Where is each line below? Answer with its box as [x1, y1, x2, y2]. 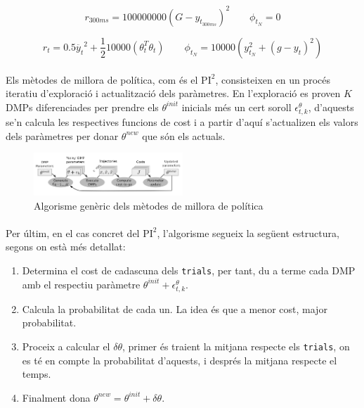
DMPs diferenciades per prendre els [6, 99, 159, 114]
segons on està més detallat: [6, 239, 126, 254]
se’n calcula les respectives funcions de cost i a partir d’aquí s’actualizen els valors [6, 114, 358, 129]
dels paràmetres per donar [6, 128, 119, 143]
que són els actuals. [142, 128, 226, 143]
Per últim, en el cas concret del [6, 225, 140, 240]
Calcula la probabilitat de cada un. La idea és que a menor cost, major [22, 301, 327, 316]
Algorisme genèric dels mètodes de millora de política [34, 198, 264, 212]
